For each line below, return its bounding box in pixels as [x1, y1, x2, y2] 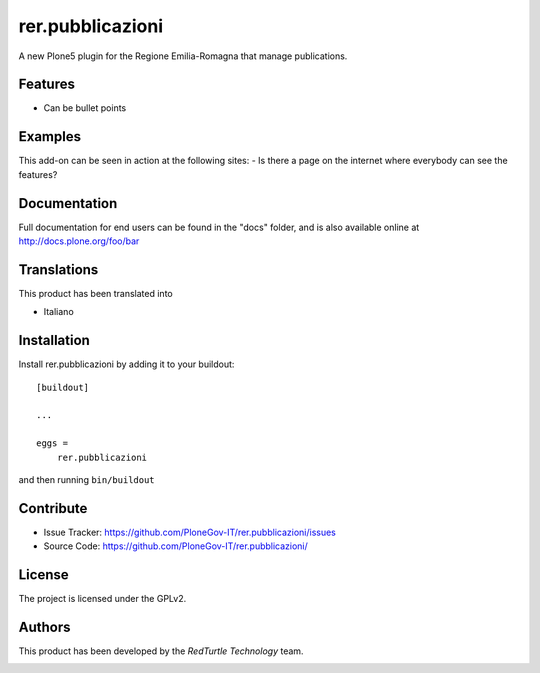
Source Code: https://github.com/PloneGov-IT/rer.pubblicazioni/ [43, 540, 309, 552]
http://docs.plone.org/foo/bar [18, 235, 140, 247]
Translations [18, 261, 99, 278]
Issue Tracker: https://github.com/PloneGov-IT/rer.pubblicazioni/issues [43, 526, 337, 538]
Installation [18, 332, 90, 349]
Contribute [18, 500, 88, 517]
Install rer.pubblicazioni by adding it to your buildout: [18, 358, 235, 370]
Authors [18, 619, 71, 635]
